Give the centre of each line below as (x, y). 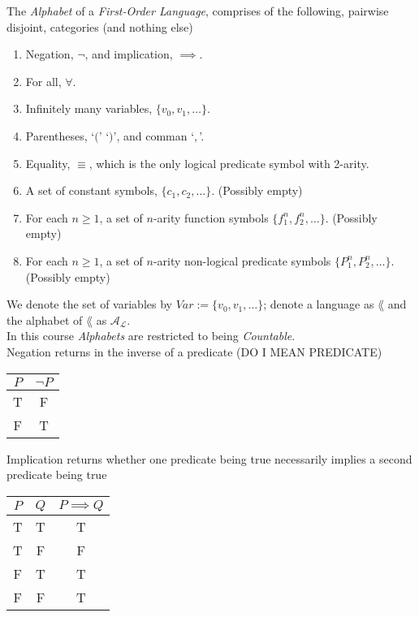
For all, (43, 81)
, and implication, (129, 54)
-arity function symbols (211, 217)
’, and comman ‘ (154, 135)
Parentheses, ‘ (60, 135)
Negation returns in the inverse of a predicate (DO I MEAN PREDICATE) (194, 351)
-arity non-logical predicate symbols (242, 260)
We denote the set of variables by (89, 304)
